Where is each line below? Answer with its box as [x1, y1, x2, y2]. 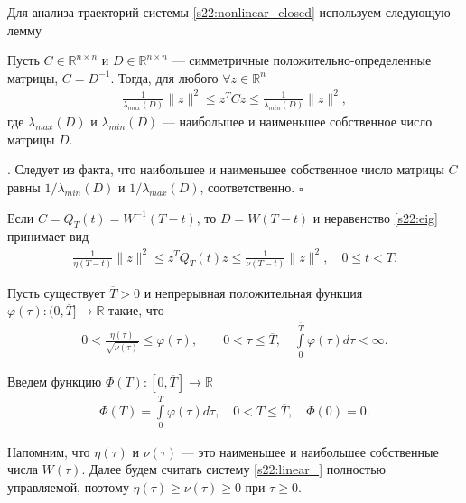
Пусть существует [7, 283, 106, 302]
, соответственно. [200, 178, 295, 196]
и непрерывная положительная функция [144, 283, 363, 302]
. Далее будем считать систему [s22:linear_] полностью [81, 460, 387, 479]
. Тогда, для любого [110, 68, 219, 87]
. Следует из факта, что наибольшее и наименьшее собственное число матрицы [7, 160, 444, 179]
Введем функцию [7, 371, 102, 390]
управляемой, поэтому [7, 478, 129, 497]
